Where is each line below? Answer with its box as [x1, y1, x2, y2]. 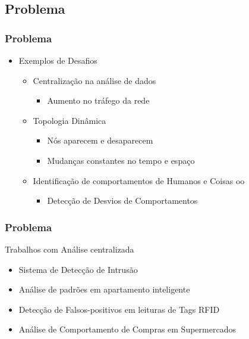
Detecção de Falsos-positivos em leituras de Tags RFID [18, 303, 220, 315]
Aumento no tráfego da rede [47, 94, 150, 107]
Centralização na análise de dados [33, 74, 156, 86]
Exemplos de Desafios [18, 54, 97, 66]
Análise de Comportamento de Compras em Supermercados [18, 323, 236, 335]
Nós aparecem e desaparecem [47, 134, 153, 147]
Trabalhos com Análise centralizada [5, 242, 134, 255]
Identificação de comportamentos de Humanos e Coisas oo [33, 174, 245, 186]
